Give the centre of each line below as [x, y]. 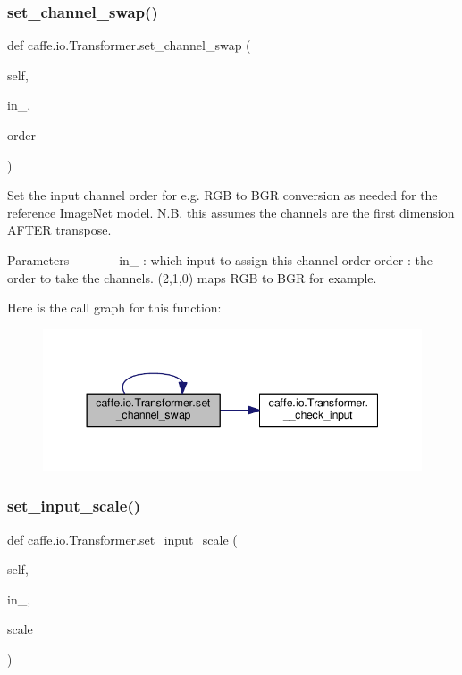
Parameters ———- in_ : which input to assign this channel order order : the [220, 259]
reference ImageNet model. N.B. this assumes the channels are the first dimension [231, 212]
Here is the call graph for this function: [114, 308]
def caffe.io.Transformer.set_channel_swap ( [129, 45]
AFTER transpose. [59, 230]
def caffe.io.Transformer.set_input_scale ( [122, 539]
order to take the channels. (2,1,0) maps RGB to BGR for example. [192, 277]
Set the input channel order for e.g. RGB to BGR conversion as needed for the [223, 195]
